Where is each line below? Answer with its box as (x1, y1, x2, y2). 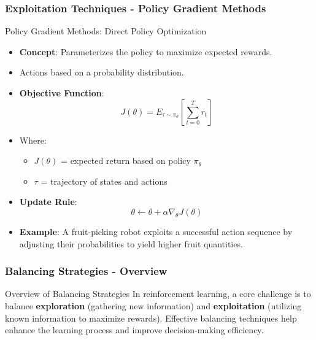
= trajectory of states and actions (40, 174, 168, 187)
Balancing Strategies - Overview (5, 263, 168, 279)
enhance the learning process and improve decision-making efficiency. (5, 323, 264, 336)
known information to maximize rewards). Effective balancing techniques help (5, 311, 297, 324)
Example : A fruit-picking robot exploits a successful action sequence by (19, 225, 293, 238)
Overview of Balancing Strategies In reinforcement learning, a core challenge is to (5, 287, 311, 300)
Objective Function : (19, 87, 104, 99)
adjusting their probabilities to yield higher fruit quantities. (19, 237, 243, 250)
